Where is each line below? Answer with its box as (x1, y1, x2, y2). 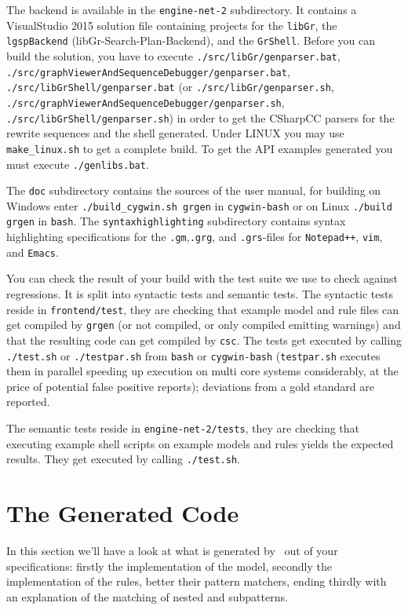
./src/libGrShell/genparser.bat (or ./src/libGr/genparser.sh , (6, 79, 334, 95)
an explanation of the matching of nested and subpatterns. (6, 588, 288, 605)
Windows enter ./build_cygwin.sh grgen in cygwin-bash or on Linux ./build (6, 197, 392, 214)
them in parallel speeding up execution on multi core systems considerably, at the (6, 363, 399, 379)
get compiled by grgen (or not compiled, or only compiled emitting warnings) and (6, 316, 401, 333)
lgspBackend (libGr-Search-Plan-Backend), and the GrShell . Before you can (6, 32, 375, 49)
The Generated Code (6, 497, 239, 529)
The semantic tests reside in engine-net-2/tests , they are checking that (6, 420, 360, 436)
